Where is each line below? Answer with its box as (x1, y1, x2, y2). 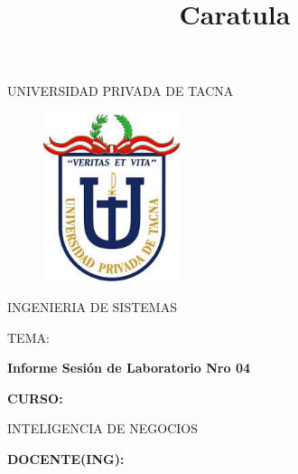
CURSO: (7, 388, 63, 407)
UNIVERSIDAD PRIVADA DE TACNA (7, 81, 234, 100)
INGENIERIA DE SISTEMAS (7, 297, 177, 316)
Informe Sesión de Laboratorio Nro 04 (7, 358, 250, 377)
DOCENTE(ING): (7, 449, 125, 468)
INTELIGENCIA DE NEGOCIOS (7, 419, 198, 438)
